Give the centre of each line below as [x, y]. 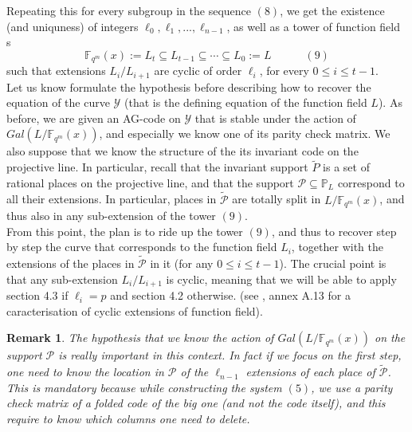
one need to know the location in [85, 372]
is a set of [346, 167]
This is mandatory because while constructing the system [144, 387]
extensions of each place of [310, 372]
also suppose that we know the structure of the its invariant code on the [182, 151]
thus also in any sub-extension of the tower [111, 216]
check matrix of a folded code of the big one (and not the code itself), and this [196, 403]
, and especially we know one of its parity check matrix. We [245, 134]
